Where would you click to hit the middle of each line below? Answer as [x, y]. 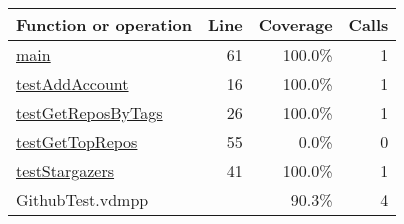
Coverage [295, 24]
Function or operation [104, 24]
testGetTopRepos [77, 141]
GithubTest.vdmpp [82, 199]
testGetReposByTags [89, 112]
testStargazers [65, 170]
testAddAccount [72, 83]
